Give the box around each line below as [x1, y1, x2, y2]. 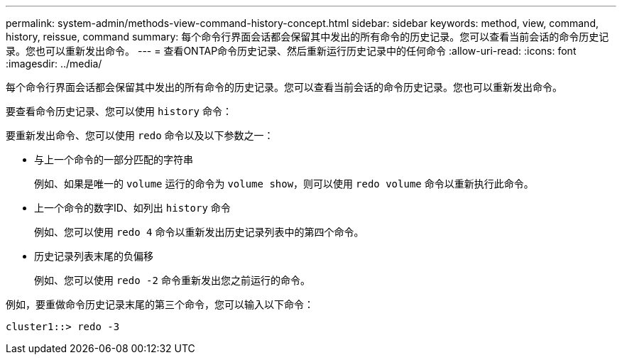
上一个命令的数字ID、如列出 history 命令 [34, 202, 231, 214]
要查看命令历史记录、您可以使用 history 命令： [6, 105, 232, 117]
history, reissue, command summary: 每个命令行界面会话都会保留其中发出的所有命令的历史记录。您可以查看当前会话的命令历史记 [6, 31, 609, 43]
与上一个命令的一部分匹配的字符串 [34, 153, 193, 165]
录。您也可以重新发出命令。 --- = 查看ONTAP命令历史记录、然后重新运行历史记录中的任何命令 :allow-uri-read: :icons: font [6, 45, 577, 57]
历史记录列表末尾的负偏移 [34, 250, 153, 262]
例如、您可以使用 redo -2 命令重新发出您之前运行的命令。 [34, 274, 310, 286]
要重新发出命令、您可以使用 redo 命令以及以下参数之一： [6, 129, 274, 141]
